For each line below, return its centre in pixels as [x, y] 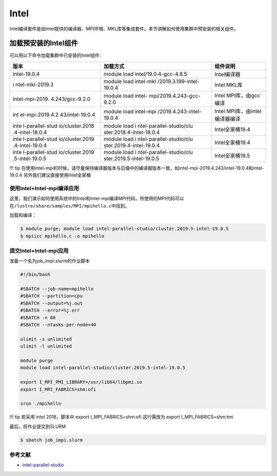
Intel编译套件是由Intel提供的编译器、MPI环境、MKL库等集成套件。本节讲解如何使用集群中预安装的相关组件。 [124, 29]
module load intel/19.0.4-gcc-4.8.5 [145, 74]
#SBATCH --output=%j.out [52, 303]
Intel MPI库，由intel [238, 111]
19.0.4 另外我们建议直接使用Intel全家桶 [50, 175]
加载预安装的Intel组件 [44, 43]
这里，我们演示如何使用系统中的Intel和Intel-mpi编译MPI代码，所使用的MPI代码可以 [97, 199]
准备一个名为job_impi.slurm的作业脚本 [50, 261]
